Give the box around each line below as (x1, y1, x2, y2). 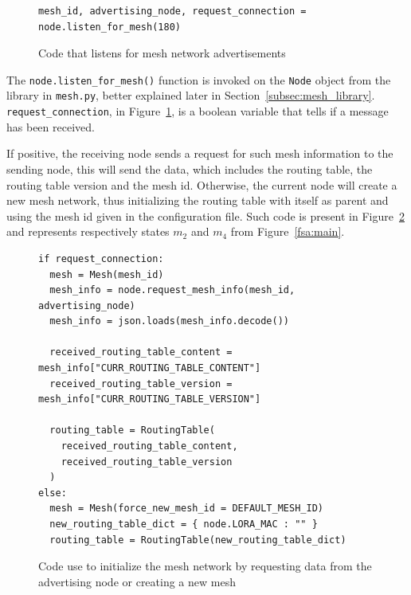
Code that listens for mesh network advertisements (38, 45, 286, 61)
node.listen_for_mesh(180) (38, 21, 181, 33)
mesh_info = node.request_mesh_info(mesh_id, (49, 284, 296, 296)
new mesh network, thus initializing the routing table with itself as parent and (6, 192, 389, 209)
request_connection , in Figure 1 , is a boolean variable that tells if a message (6, 103, 389, 119)
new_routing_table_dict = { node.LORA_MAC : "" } (49, 519, 318, 530)
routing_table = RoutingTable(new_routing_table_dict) (49, 534, 346, 546)
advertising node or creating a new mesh (38, 573, 236, 589)
